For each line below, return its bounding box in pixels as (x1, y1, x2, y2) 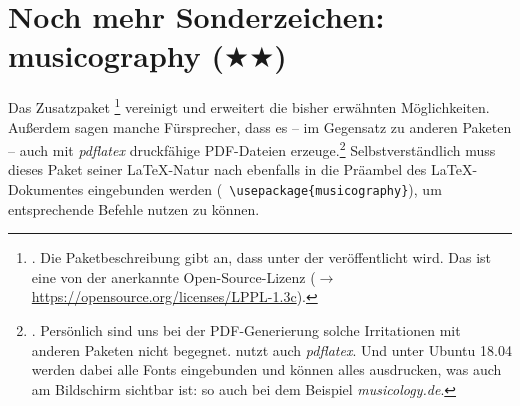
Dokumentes (8, 179, 84, 199)
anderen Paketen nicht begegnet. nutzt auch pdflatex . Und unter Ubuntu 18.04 (31, 339, 512, 360)
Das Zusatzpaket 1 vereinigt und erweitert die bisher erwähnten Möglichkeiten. (8, 94, 490, 117)
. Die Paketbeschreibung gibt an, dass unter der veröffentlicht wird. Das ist (31, 247, 492, 268)
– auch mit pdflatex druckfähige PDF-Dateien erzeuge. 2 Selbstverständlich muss (8, 137, 496, 160)
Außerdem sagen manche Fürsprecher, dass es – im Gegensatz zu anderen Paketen (8, 116, 512, 137)
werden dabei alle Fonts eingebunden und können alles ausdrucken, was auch (31, 359, 502, 380)
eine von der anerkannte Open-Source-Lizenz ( (31, 266, 316, 287)
